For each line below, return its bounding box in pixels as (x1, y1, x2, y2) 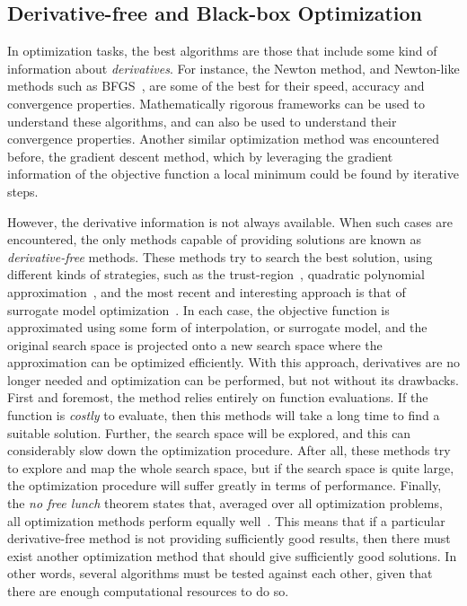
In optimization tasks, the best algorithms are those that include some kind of (7, 41, 437, 60)
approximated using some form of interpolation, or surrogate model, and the (7, 318, 427, 337)
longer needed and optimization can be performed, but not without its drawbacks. (7, 370, 459, 389)
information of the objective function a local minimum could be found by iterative (7, 164, 459, 183)
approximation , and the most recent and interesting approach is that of (7, 282, 406, 301)
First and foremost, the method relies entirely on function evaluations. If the (7, 388, 428, 407)
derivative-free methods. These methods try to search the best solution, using (7, 247, 433, 266)
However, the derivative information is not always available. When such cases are (7, 212, 453, 231)
